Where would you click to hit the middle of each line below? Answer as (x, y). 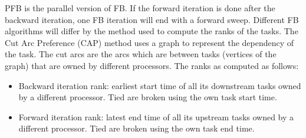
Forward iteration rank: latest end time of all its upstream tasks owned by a (156, 116)
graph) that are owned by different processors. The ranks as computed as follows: (152, 65)
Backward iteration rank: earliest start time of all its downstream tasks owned (160, 85)
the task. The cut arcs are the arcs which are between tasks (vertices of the (141, 54)
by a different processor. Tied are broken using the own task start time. (148, 97)
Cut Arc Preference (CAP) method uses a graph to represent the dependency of (149, 42)
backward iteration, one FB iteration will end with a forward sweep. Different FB (152, 19)
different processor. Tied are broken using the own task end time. (136, 128)
